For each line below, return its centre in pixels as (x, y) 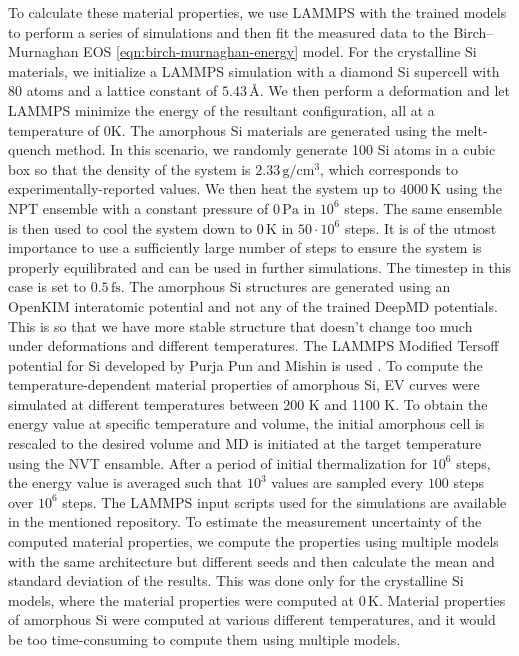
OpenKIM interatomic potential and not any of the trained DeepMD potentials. (253, 305)
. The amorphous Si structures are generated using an (285, 286)
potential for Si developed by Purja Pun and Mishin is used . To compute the (245, 364)
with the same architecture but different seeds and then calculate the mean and (251, 560)
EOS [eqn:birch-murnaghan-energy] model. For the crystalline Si (280, 51)
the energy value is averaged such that (125, 482)
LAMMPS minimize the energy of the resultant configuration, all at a (221, 109)
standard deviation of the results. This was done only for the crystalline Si (236, 580)
